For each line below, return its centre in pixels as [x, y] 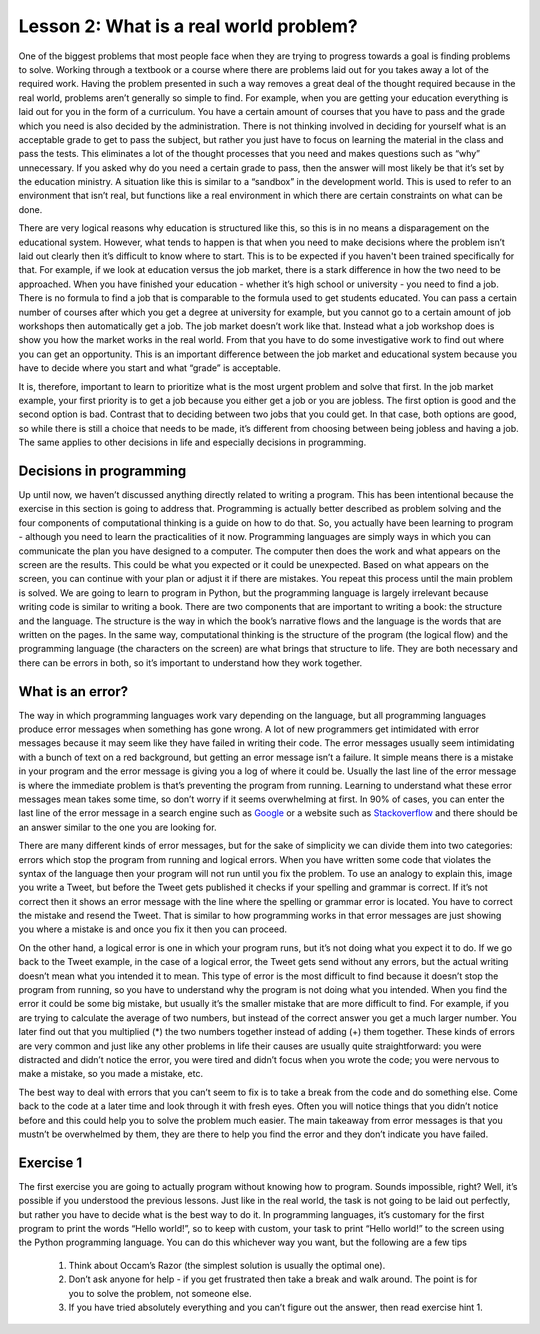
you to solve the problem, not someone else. [160, 1293]
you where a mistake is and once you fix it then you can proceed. [153, 929]
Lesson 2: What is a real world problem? [188, 26]
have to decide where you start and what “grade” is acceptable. [149, 368]
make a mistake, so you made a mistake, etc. [111, 1074]
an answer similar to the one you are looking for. [117, 827]
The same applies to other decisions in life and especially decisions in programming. [192, 442]
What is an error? [73, 691]
